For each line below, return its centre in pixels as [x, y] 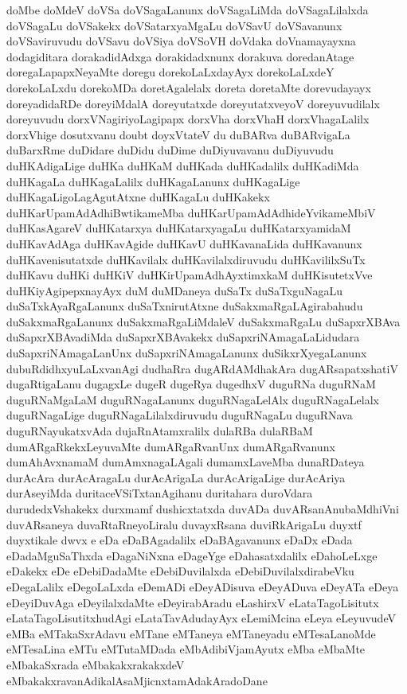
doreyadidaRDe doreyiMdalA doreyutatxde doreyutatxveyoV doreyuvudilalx [193, 103]
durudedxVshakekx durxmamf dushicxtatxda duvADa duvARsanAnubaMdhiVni [203, 509]
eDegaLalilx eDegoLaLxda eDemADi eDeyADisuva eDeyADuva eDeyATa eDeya [203, 586]
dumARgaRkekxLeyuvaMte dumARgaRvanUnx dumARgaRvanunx [171, 446]
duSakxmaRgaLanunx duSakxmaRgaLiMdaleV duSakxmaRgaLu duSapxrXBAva [203, 321]
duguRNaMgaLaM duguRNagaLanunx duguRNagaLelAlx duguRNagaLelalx [193, 399]
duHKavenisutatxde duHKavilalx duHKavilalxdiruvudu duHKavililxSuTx [186, 259]
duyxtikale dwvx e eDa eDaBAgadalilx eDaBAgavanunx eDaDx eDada [180, 540]
